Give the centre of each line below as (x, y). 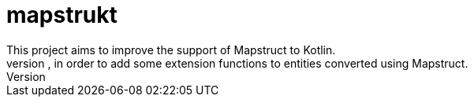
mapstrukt (62, 15)
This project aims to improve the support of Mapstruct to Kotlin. (171, 50)
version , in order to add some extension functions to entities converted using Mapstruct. (237, 63)
